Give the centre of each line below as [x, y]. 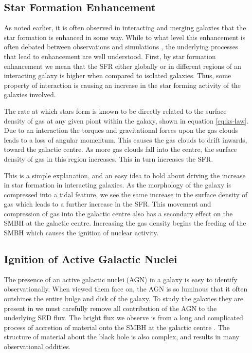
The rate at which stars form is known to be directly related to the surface [115, 111]
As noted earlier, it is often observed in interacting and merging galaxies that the [125, 28]
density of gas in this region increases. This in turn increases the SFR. [108, 158]
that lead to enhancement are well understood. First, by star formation [110, 56]
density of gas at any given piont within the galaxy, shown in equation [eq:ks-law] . [126, 120]
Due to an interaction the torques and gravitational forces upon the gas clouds [121, 130]
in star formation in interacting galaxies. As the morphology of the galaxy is [118, 185]
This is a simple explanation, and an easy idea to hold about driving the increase [125, 175]
